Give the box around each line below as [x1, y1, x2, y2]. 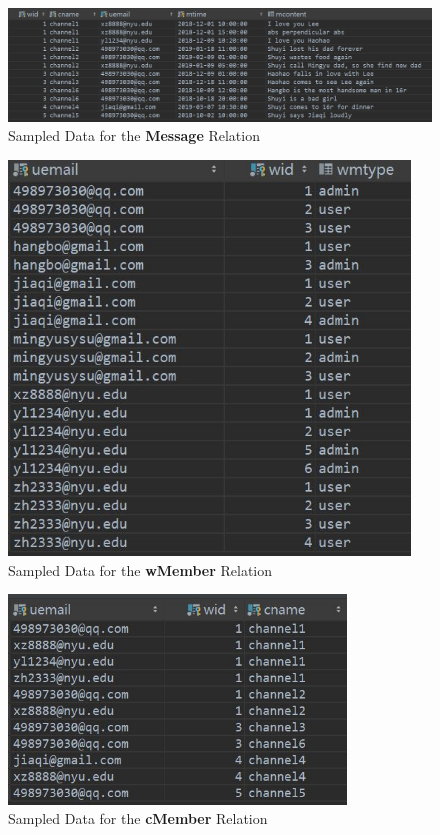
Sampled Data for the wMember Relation [8, 559, 273, 580]
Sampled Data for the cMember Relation [8, 808, 268, 829]
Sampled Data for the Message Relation [8, 125, 260, 146]
